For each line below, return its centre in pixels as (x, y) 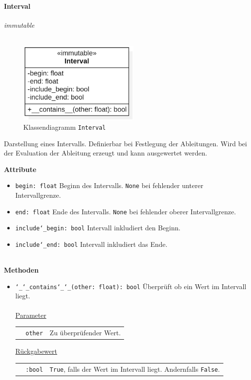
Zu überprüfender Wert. (85, 333)
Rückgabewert (36, 351)
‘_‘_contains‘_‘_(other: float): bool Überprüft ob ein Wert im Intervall (131, 286)
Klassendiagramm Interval (65, 127)
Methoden (21, 270)
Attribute (20, 169)
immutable (19, 25)
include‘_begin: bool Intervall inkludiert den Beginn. (98, 228)
